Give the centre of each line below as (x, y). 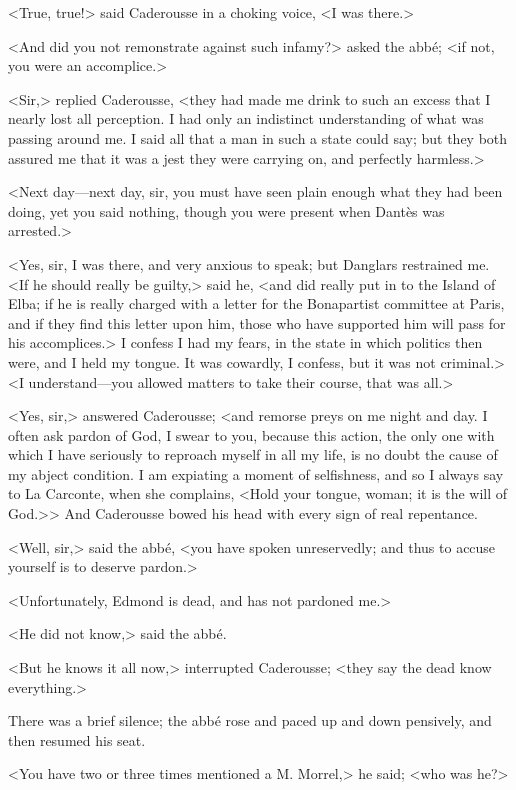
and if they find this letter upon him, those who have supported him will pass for (257, 322)
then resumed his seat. (77, 739)
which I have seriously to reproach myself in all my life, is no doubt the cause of (253, 454)
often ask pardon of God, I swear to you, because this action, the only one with (251, 434)
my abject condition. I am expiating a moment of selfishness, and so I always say (256, 473)
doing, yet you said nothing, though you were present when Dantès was (226, 210)
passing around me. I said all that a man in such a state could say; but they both (258, 137)
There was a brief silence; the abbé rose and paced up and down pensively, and (250, 720)
